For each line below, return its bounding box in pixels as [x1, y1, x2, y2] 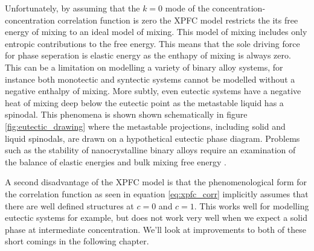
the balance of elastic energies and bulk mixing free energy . [5, 155, 226, 168]
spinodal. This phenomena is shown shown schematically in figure [5, 108, 248, 121]
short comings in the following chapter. [5, 235, 149, 247]
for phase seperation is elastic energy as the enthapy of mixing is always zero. [5, 49, 291, 62]
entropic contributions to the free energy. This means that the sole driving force [5, 37, 300, 49]
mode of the [165, 2, 210, 14]
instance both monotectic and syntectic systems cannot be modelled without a [5, 72, 295, 85]
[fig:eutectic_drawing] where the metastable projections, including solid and [5, 119, 286, 132]
